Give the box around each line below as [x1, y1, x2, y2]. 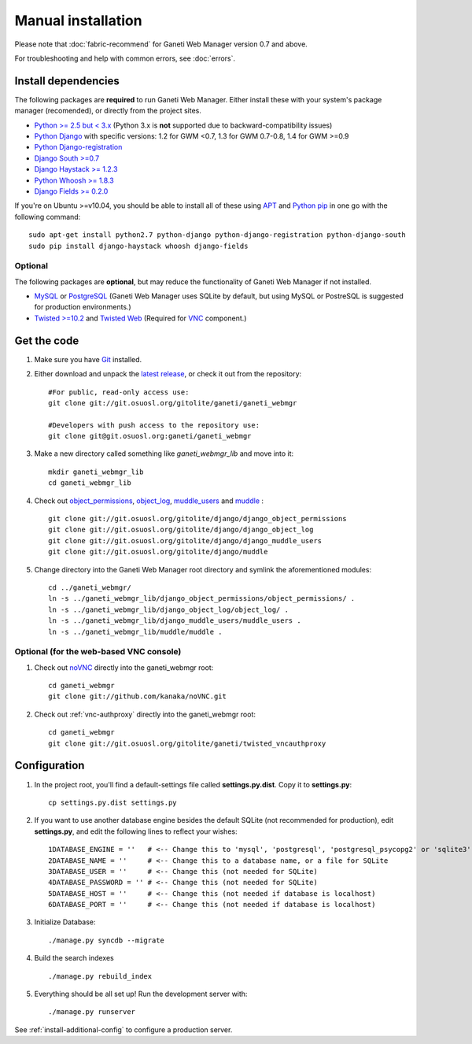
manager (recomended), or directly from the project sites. [14, 106, 202, 116]
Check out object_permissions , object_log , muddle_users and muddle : [34, 496, 264, 505]
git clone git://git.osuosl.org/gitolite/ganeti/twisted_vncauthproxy [48, 739, 326, 748]
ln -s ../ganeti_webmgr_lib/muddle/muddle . [48, 627, 223, 636]
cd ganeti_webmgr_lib [48, 479, 131, 487]
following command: [14, 212, 81, 221]
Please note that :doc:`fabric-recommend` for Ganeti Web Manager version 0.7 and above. [14, 39, 308, 49]
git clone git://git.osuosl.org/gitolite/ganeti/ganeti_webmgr [48, 398, 297, 407]
